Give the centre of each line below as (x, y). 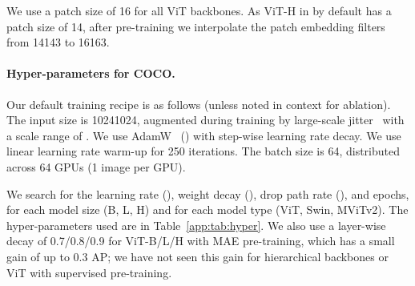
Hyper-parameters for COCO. (91, 73)
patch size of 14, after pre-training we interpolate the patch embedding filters (196, 26)
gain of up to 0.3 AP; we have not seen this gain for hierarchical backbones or (197, 256)
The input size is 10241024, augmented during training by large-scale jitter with (205, 120)
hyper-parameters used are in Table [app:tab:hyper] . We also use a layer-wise (196, 225)
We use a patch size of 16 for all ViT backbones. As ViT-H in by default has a (199, 10)
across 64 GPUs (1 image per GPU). (96, 166)
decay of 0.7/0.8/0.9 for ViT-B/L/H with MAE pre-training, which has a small (201, 241)
